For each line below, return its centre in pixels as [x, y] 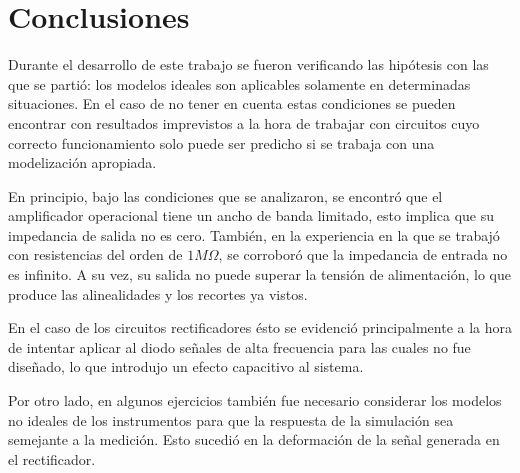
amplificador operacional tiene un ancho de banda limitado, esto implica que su [251, 215]
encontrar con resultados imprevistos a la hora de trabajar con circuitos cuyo [244, 122]
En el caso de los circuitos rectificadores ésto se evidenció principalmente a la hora [260, 327]
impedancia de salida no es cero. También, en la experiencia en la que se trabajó [254, 234]
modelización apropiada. [82, 162]
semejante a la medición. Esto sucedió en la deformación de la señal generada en [254, 439]
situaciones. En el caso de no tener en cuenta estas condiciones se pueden [232, 103]
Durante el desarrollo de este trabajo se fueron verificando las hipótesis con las [248, 64]
